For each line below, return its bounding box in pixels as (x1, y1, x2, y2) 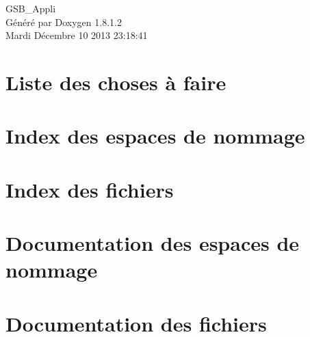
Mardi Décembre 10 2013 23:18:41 (5, 28, 148, 42)
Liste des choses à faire (5, 68, 227, 96)
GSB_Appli (5, 1, 56, 15)
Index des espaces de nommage (5, 122, 305, 150)
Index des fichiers (5, 175, 174, 203)
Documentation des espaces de (5, 229, 300, 257)
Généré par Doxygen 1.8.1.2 (5, 14, 122, 29)
